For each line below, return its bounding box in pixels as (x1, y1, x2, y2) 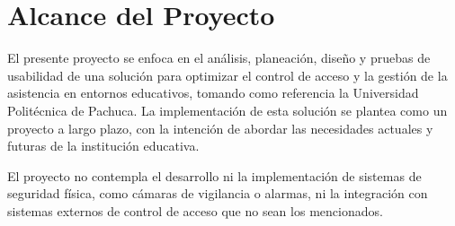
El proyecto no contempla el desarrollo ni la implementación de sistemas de (7, 166, 422, 185)
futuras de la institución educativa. (7, 136, 200, 155)
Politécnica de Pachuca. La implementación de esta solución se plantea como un (7, 100, 448, 119)
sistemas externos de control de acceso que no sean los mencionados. (7, 201, 383, 220)
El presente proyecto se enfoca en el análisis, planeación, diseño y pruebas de (7, 48, 431, 67)
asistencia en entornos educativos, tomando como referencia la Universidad (7, 83, 419, 102)
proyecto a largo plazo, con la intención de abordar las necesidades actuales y (7, 118, 433, 137)
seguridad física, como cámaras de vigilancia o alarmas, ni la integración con (7, 184, 428, 203)
